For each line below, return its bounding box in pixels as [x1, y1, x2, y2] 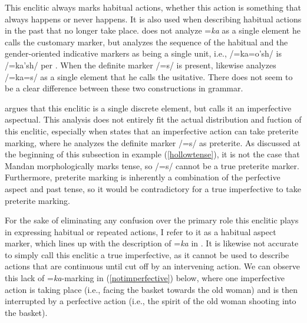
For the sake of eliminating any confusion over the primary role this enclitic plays [5, 214, 299, 226]
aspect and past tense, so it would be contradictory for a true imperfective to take [5, 182, 301, 195]
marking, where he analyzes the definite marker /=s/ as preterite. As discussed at [5, 136, 301, 149]
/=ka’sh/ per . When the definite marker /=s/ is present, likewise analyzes [5, 58, 276, 71]
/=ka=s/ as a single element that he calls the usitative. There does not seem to [5, 70, 293, 83]
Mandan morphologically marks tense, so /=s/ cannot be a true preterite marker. [5, 159, 299, 172]
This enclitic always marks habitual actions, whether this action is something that [5, 1, 302, 13]
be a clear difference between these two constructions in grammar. [5, 82, 243, 94]
